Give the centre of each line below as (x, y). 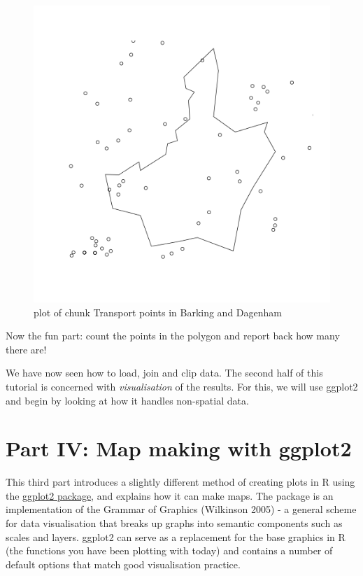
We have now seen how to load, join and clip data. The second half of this (164, 373)
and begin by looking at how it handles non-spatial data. (127, 400)
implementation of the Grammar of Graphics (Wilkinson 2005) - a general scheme (181, 509)
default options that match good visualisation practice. (123, 564)
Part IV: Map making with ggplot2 (179, 448)
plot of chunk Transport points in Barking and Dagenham (158, 312)
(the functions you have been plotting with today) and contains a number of (169, 550)
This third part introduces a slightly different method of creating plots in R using (180, 482)
